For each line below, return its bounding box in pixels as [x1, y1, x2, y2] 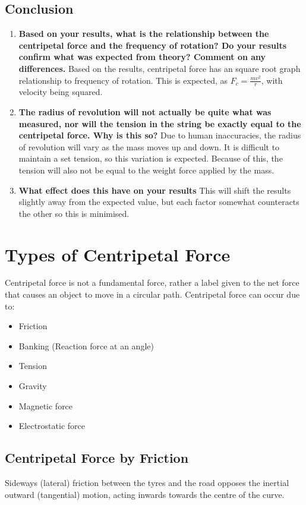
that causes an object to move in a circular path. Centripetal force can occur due [5, 288, 300, 301]
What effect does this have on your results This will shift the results [18, 184, 291, 196]
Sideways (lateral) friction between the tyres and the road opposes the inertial [5, 476, 289, 489]
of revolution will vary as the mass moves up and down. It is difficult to [18, 140, 280, 153]
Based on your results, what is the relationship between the [18, 27, 269, 40]
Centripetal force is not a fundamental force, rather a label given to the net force [5, 276, 299, 289]
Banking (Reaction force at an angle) [18, 339, 154, 352]
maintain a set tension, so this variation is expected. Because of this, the [18, 152, 283, 165]
